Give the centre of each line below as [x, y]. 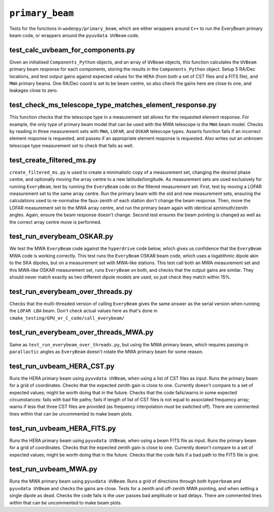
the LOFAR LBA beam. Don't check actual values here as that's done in [83, 311]
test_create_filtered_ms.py [53, 160]
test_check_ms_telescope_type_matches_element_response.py [113, 105]
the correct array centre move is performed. [55, 222]
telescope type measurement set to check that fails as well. [72, 145]
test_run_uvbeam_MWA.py [53, 469]
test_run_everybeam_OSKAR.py [61, 236]
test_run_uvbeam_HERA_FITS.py [63, 428]
